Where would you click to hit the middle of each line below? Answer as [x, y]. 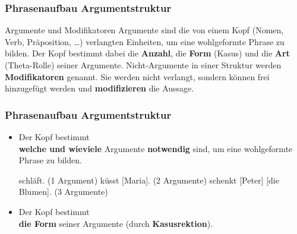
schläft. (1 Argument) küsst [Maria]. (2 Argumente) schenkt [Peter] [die [149, 180]
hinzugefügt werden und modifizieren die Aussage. [99, 88]
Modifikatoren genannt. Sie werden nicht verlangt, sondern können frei [137, 76]
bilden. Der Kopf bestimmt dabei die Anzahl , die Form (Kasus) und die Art [147, 53]
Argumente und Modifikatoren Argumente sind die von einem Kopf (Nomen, [144, 30]
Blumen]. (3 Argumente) [63, 192]
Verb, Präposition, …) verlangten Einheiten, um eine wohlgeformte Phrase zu [145, 41]
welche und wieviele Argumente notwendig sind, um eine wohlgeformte [156, 148]
